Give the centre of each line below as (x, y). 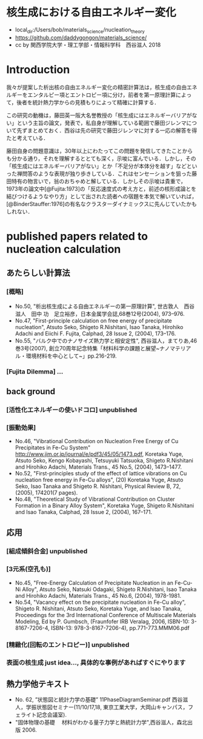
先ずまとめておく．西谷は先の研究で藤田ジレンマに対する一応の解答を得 (107, 130)
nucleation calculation (64, 249)
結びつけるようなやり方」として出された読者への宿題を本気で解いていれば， (102, 196)
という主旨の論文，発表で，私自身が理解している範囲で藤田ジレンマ (101, 122)
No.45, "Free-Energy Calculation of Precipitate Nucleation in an (94, 583)
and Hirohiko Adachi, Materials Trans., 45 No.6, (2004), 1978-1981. (98, 595)
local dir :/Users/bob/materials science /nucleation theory (80, 30)
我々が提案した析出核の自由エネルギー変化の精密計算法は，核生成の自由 (96, 87)
